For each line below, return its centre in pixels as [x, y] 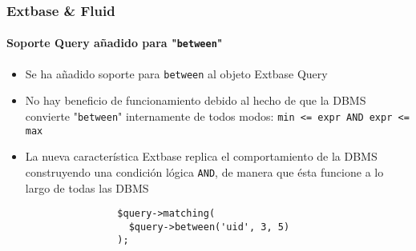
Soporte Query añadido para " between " [115, 43]
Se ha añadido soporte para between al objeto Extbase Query [176, 73]
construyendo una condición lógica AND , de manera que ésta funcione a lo [204, 171]
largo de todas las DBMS [87, 187]
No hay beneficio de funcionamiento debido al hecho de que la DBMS [196, 100]
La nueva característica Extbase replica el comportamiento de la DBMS [201, 156]
